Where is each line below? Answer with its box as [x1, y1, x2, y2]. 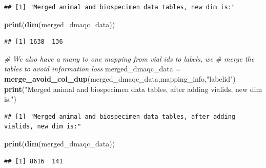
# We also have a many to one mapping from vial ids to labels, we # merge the [4, 53, 255, 64]
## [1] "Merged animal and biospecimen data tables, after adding [4, 113, 236, 120]
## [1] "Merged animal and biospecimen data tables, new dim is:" [4, 4, 236, 11]
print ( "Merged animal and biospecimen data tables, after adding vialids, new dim [4, 83, 262, 94]
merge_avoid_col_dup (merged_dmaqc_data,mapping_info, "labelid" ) [4, 73, 236, 84]
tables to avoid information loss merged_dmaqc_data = [4, 63, 181, 74]
